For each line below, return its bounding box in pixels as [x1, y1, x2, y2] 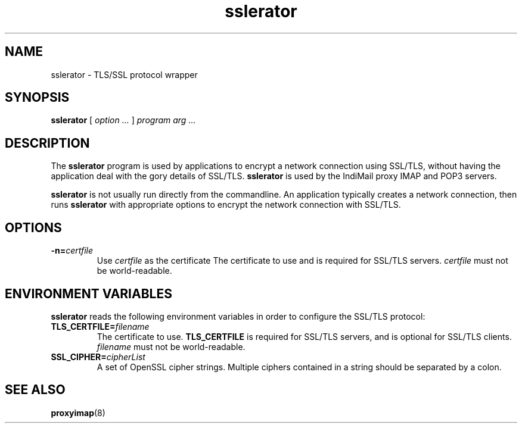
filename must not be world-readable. [97, 341, 246, 352]
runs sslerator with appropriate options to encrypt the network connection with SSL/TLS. [51, 199, 401, 210]
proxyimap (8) [51, 407, 105, 418]
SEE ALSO [5, 382, 66, 398]
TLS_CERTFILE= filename [51, 321, 150, 332]
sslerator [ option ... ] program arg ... [51, 115, 196, 126]
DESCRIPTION [5, 135, 90, 151]
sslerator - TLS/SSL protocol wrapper [51, 69, 198, 80]
